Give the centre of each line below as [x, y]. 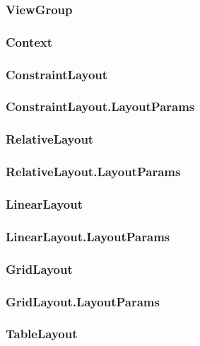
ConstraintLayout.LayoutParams [100, 106]
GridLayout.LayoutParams [83, 301]
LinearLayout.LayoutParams [88, 236]
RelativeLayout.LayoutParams [93, 172]
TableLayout [42, 334]
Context [29, 41]
